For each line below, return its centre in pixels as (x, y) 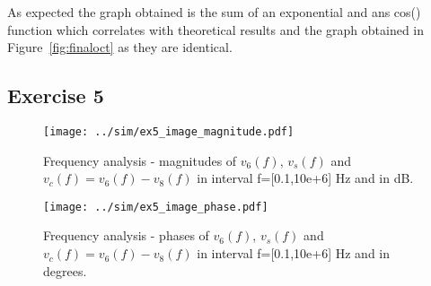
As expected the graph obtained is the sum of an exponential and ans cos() (214, 12)
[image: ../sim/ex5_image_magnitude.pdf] (169, 131)
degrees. (65, 270)
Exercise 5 (56, 95)
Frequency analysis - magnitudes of (140, 160)
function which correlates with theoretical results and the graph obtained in (216, 29)
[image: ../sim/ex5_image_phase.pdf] (156, 207)
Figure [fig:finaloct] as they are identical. (120, 47)
